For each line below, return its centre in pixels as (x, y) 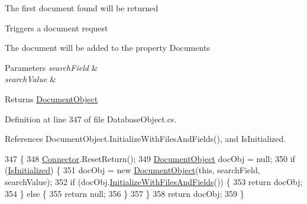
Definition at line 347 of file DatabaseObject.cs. (91, 119)
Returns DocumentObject (51, 98)
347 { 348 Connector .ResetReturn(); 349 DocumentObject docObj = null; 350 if (150, 158)
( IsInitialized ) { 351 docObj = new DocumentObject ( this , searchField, (133, 170)
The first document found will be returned (82, 8)
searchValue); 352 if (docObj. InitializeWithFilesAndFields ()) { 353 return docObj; (154, 181)
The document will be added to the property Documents (107, 48)
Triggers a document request (56, 27)
